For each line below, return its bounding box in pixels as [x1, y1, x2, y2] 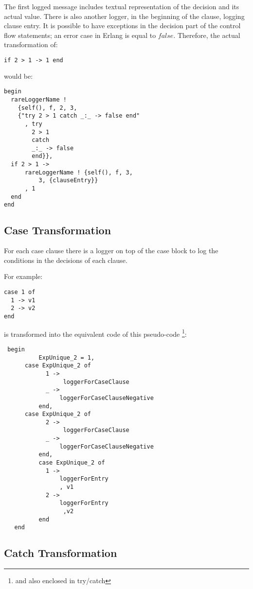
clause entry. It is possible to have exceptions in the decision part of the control [4, 20, 241, 31]
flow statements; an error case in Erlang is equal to [4, 30, 156, 40]
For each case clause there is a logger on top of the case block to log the [4, 245, 218, 256]
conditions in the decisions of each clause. [4, 255, 127, 265]
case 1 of [4, 289, 36, 296]
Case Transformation [4, 223, 111, 238]
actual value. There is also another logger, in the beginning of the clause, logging [4, 11, 245, 21]
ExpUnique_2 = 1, [38, 354, 95, 361]
